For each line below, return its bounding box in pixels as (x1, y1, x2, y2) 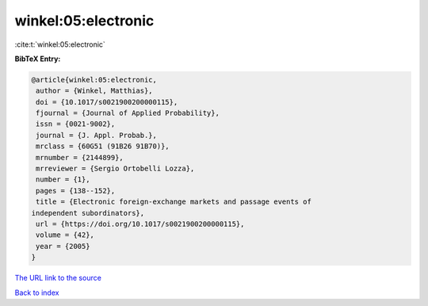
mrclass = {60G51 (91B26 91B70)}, (36, 142, 170, 151)
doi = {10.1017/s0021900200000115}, (36, 98, 178, 106)
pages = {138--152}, (36, 186, 116, 195)
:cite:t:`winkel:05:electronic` (14, 40, 106, 49)
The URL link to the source (14, 273, 102, 283)
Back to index (14, 288, 59, 297)
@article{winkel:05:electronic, (31, 75, 158, 84)
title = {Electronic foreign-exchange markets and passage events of (36, 197, 312, 206)
